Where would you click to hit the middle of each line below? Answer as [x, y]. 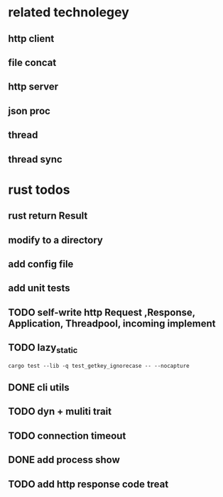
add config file [41, 264]
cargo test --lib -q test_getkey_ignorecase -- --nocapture [99, 366]
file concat [32, 62]
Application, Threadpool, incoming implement [112, 323]
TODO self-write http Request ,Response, [102, 312]
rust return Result [48, 216]
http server [33, 87]
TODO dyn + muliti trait [60, 411]
